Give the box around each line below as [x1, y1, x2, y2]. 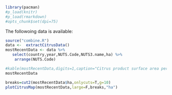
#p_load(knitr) [5, 9, 38, 15]
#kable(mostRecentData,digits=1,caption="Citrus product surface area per [5, 66, 168, 71]
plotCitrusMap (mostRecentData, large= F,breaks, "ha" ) [5, 84, 118, 90]
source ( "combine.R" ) [5, 38, 50, 43]
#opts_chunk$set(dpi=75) [5, 19, 58, 24]
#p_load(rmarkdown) [5, 14, 47, 19]
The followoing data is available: [5, 28, 73, 34]
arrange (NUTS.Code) [14, 57, 56, 62]
